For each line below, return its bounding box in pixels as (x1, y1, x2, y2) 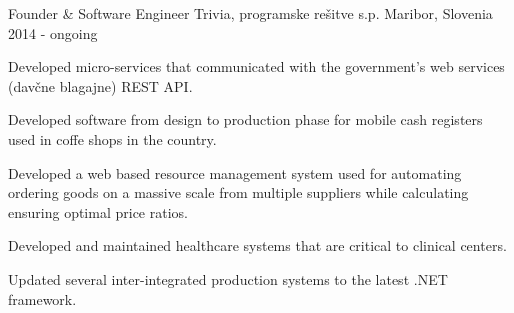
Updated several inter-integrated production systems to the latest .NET (8, 268, 448, 289)
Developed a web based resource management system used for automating (8, 162, 462, 183)
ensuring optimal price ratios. (8, 201, 188, 222)
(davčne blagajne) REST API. (8, 75, 193, 96)
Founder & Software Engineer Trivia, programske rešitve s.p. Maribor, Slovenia (8, 3, 493, 23)
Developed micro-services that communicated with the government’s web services (8, 56, 505, 77)
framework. (8, 288, 77, 309)
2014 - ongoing (8, 22, 98, 43)
